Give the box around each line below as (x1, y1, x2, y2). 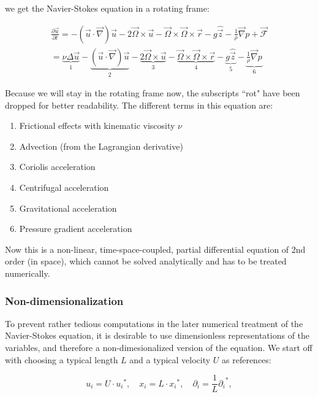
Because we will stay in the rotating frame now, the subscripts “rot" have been (5, 87, 300, 99)
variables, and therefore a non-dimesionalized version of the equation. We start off (5, 341, 312, 354)
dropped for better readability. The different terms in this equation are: (5, 98, 273, 111)
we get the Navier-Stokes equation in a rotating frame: (5, 2, 210, 14)
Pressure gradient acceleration (19, 222, 132, 235)
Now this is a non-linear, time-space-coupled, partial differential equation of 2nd (5, 242, 306, 255)
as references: (222, 353, 271, 366)
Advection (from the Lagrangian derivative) (19, 139, 183, 152)
